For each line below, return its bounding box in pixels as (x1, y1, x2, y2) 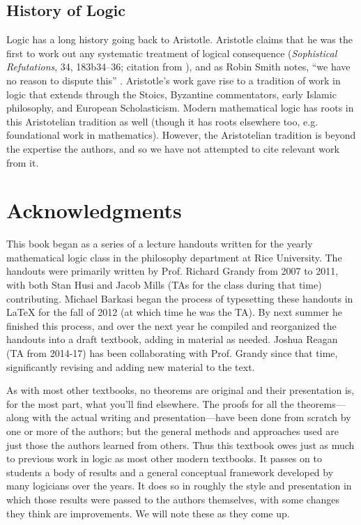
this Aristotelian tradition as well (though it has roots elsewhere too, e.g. (6, 114, 318, 128)
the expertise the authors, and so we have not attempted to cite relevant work (6, 141, 339, 155)
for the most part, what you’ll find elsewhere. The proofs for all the (6, 396, 294, 411)
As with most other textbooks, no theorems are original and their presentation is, (6, 383, 355, 397)
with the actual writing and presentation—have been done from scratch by (32, 410, 351, 425)
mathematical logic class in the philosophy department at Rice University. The (6, 250, 342, 264)
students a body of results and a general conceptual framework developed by (6, 464, 334, 479)
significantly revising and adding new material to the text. (6, 359, 255, 374)
